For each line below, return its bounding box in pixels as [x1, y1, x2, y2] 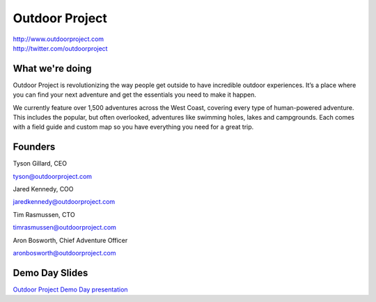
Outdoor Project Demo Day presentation [13, 285, 128, 294]
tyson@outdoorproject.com [13, 172, 93, 180]
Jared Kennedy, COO [13, 185, 74, 193]
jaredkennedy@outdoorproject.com [13, 198, 116, 206]
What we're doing [13, 63, 92, 74]
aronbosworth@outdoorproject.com [13, 249, 116, 257]
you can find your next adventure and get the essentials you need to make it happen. [13, 90, 257, 99]
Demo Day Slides [13, 267, 88, 278]
